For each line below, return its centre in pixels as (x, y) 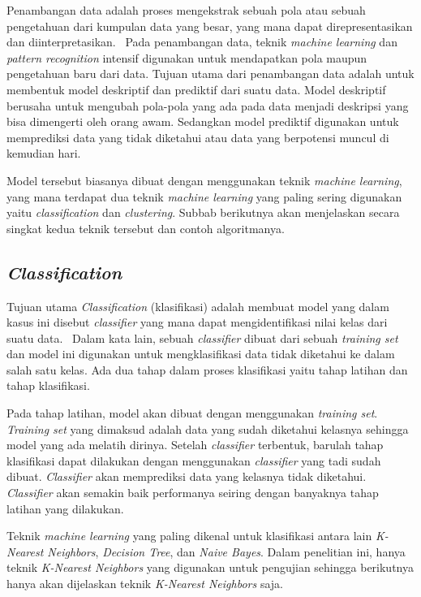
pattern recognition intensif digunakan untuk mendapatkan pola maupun (187, 57)
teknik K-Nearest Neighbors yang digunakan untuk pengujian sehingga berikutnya (210, 567)
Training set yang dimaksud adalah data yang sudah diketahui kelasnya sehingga (208, 428)
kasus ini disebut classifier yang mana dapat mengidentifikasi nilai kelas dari (197, 322)
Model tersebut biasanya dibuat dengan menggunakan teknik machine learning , (204, 180)
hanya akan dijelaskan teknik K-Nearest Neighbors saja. (145, 584)
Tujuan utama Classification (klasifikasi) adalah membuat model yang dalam (198, 306)
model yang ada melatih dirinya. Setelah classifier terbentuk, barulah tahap (195, 445)
